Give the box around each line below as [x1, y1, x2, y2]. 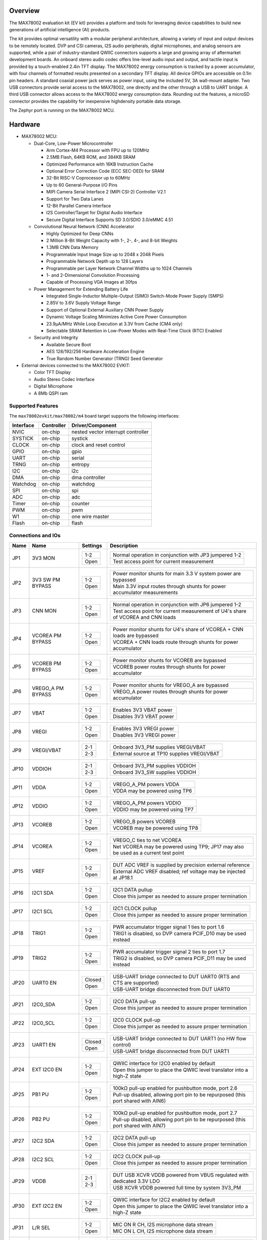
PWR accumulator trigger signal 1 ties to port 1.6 [113, 923, 224, 930]
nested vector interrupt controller [71, 429, 149, 435]
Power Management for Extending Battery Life [34, 286, 129, 292]
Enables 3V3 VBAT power [113, 706, 173, 713]
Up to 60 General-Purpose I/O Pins [46, 182, 118, 188]
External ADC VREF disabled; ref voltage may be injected [113, 868, 246, 875]
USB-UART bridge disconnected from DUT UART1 [113, 1048, 229, 1054]
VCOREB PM [32, 660, 61, 667]
